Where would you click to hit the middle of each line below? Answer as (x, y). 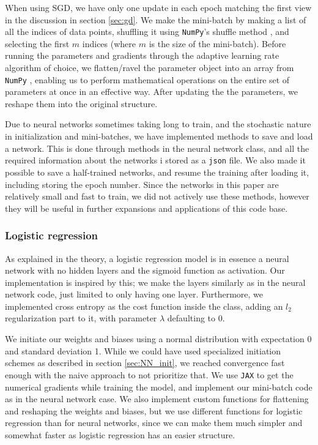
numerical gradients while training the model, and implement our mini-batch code (159, 387)
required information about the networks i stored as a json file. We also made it (155, 160)
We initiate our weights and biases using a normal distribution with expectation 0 (158, 339)
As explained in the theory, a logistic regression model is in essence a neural (147, 258)
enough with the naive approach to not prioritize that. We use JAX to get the (149, 374)
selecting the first (37, 43)
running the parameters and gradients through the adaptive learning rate (142, 55)
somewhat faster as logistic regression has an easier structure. (120, 434)
